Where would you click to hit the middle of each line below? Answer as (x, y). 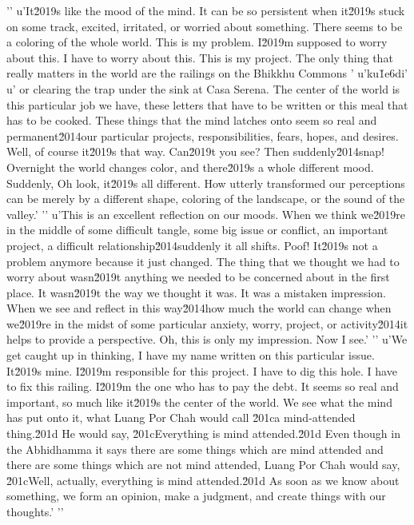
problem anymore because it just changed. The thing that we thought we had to (203, 261)
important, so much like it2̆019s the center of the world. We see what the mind (199, 402)
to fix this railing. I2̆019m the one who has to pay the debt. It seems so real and (203, 386)
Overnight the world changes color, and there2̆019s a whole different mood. (190, 167)
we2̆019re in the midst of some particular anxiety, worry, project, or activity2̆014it (207, 323)
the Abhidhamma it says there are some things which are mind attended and (195, 449)
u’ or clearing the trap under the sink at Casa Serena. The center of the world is (203, 88)
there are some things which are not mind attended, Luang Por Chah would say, (203, 465)
